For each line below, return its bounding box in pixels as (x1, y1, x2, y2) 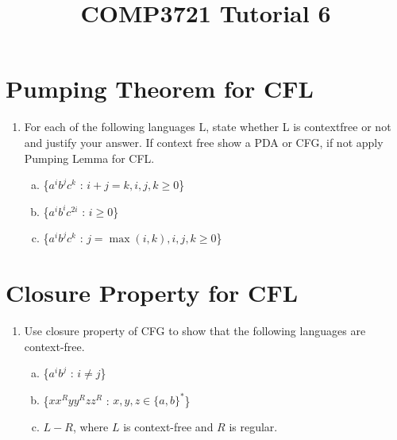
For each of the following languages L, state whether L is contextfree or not (24, 118, 391, 135)
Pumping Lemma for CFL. (24, 149, 155, 166)
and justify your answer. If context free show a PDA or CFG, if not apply (24, 133, 384, 150)
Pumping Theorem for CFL (6, 72, 314, 105)
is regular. (229, 418, 278, 434)
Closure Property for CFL (6, 276, 299, 309)
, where (72, 418, 109, 434)
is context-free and (123, 418, 214, 434)
